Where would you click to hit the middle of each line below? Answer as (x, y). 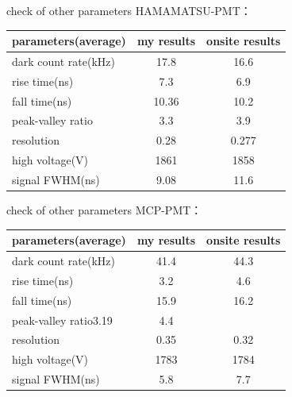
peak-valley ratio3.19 (62, 320)
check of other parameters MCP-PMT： (104, 210)
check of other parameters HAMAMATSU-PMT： (129, 10)
